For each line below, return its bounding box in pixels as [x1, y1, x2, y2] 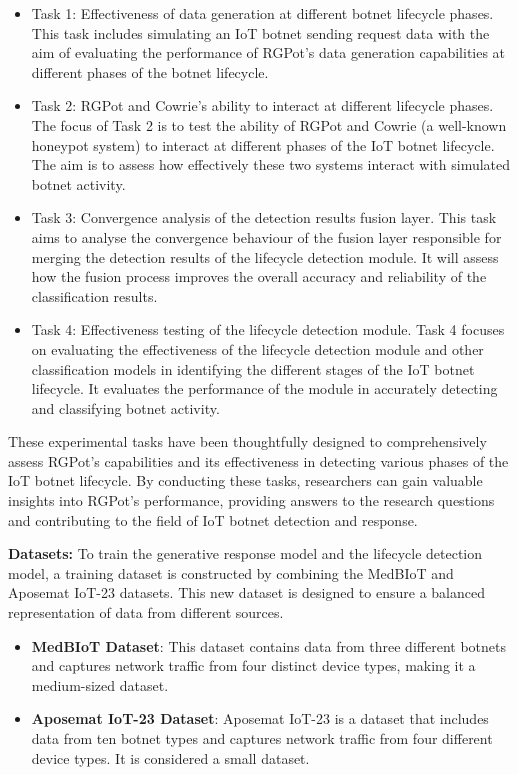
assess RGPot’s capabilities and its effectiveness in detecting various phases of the [8, 450, 509, 471]
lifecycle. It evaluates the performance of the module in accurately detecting [31, 378, 498, 399]
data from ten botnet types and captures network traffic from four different [31, 728, 493, 748]
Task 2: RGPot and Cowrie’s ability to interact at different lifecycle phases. [31, 95, 494, 116]
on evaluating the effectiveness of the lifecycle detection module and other [31, 338, 484, 359]
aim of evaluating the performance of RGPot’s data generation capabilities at [31, 42, 506, 63]
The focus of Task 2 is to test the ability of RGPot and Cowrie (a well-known [31, 114, 507, 135]
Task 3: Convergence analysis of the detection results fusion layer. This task [31, 207, 497, 228]
